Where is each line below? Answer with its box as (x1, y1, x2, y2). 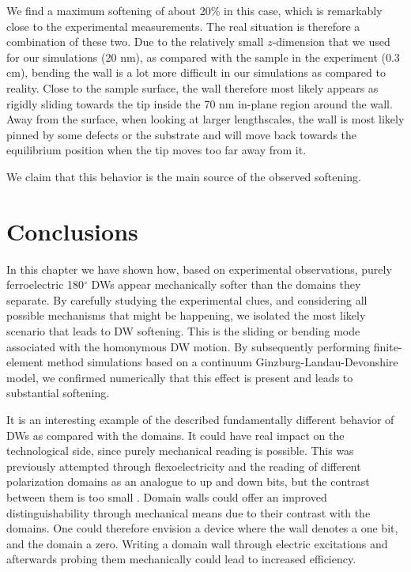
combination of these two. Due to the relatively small (6, 33, 264, 50)
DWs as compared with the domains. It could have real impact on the (6, 426, 345, 443)
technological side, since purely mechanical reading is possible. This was (6, 442, 354, 459)
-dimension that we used (272, 33, 390, 50)
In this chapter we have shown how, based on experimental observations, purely (6, 260, 392, 277)
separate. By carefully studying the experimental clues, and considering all (6, 291, 368, 308)
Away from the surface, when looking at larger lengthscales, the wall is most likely (6, 111, 405, 127)
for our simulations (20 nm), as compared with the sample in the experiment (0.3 (6, 48, 400, 65)
